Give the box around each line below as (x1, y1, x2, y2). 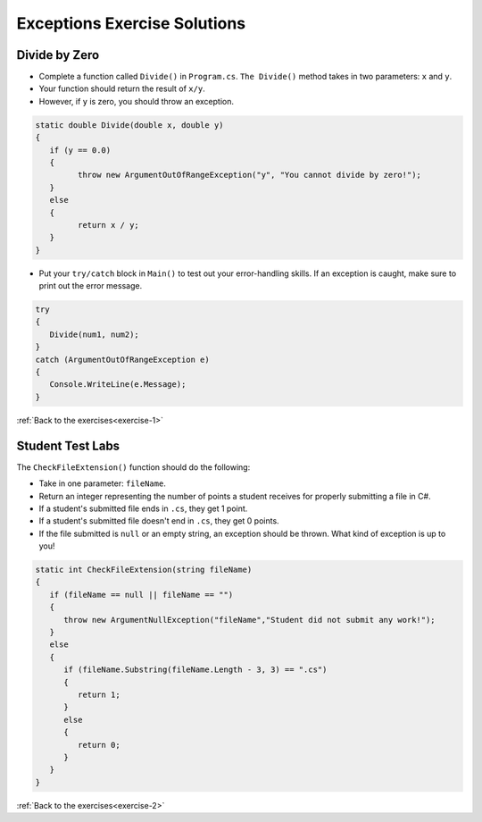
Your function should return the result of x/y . (38, 83, 205, 94)
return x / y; (77, 220, 140, 230)
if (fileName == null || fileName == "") (49, 590, 234, 600)
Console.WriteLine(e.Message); (49, 380, 187, 390)
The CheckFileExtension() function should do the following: (16, 461, 251, 473)
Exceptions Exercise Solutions (16, 13, 246, 33)
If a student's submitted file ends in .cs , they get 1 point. (38, 503, 248, 514)
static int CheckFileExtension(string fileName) (35, 565, 253, 575)
